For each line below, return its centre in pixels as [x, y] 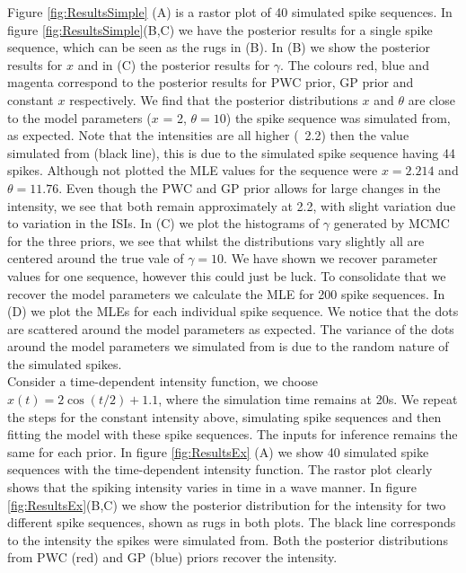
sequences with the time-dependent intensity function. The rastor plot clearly [220, 469]
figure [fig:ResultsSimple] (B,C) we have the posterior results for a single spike [220, 29]
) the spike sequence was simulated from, [338, 117]
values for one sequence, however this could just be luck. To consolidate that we [227, 275]
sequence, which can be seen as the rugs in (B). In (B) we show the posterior [219, 47]
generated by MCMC [391, 223]
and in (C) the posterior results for [174, 64]
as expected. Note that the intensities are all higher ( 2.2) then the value [208, 135]
